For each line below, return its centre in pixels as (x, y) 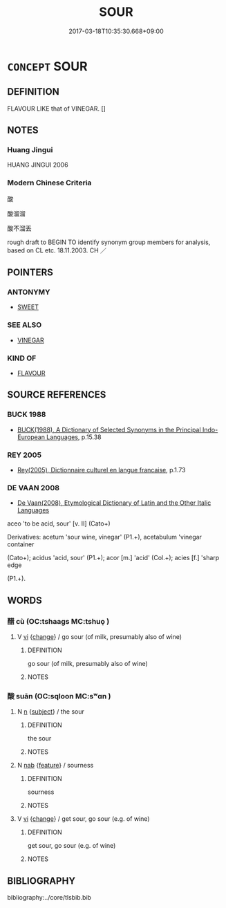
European (31, 437)
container (21, 544)
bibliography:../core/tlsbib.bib (49, 898)
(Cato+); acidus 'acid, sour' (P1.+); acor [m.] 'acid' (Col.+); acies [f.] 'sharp (113, 558)
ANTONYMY (29, 293)
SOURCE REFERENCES (57, 395)
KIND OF (22, 358)
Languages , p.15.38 (74, 437)
